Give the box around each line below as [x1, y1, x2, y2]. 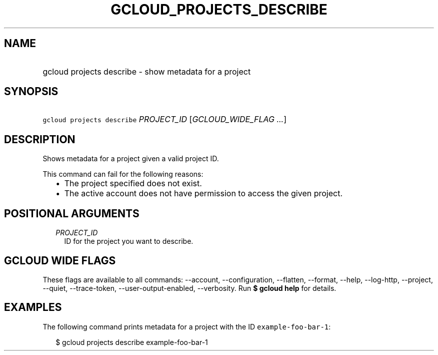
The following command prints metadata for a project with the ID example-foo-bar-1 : [42, 322, 331, 331]
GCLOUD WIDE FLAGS [4, 254, 116, 267]
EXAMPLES [4, 301, 62, 314]
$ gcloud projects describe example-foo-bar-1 [55, 337, 208, 346]
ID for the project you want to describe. [64, 237, 193, 246]
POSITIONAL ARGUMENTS [4, 207, 139, 220]
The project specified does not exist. [64, 178, 202, 189]
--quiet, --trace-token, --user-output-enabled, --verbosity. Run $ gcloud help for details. [42, 283, 336, 292]
